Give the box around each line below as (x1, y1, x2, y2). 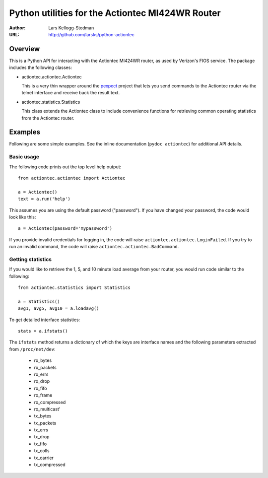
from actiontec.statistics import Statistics (18, 285, 131, 290)
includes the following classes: (9, 65, 72, 70)
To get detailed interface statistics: (9, 317, 80, 323)
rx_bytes (34, 357, 52, 363)
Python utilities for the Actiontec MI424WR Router (9, 7, 221, 18)
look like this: (9, 214, 36, 220)
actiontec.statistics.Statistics (21, 99, 80, 105)
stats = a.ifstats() (18, 328, 68, 334)
